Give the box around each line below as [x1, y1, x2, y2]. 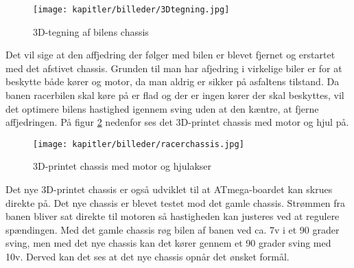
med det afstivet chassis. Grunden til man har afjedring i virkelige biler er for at [5, 60, 342, 75]
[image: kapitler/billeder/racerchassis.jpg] [33, 139, 244, 149]
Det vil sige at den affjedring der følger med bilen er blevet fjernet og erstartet [5, 47, 335, 62]
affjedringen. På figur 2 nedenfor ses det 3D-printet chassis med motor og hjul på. [5, 115, 349, 129]
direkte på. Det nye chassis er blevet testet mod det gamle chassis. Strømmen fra [5, 195, 346, 210]
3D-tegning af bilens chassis [33, 24, 149, 38]
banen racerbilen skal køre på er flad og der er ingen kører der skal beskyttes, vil [5, 88, 344, 102]
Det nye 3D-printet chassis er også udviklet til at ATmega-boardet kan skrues [5, 182, 333, 197]
